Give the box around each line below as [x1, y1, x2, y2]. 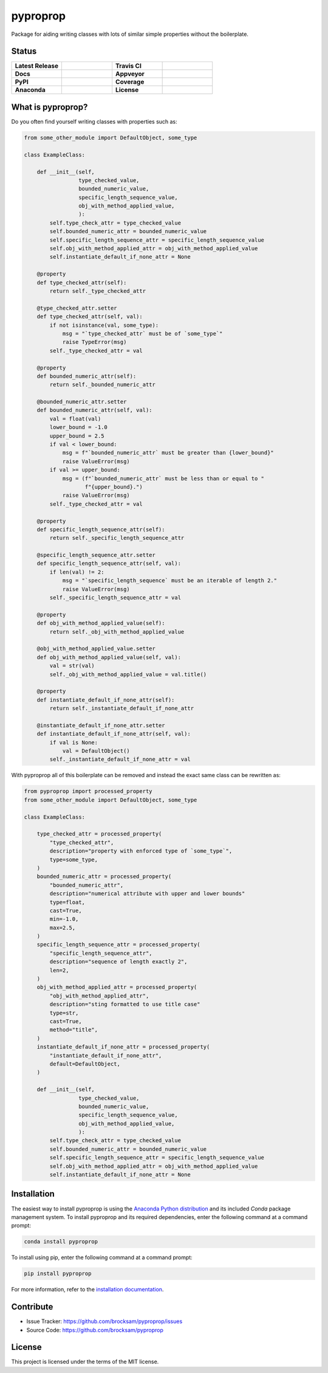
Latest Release [15, 61, 59, 70]
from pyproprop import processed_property [24, 788, 152, 795]
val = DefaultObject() [62, 747, 130, 755]
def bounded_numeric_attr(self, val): [36, 407, 152, 414]
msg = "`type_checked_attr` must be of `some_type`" [62, 330, 223, 337]
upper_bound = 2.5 [49, 432, 104, 439]
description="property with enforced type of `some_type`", [49, 848, 233, 854]
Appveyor [115, 70, 145, 79]
